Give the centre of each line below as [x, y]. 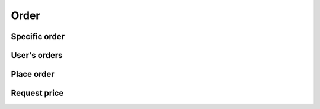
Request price [37, 93]
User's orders [37, 55]
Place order [33, 74]
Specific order [38, 36]
